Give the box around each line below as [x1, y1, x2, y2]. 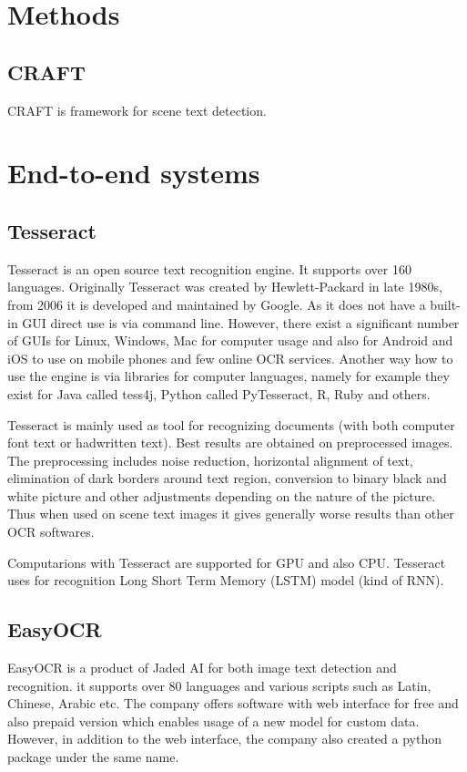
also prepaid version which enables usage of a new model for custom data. [7, 711, 420, 730]
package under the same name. [7, 747, 179, 767]
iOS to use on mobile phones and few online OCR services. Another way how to [7, 348, 453, 367]
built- [430, 294, 461, 314]
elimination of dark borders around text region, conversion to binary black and [7, 468, 447, 488]
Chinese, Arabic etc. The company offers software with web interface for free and [7, 694, 459, 713]
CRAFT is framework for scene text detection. [7, 100, 267, 119]
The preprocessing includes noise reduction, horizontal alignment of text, [7, 450, 413, 469]
